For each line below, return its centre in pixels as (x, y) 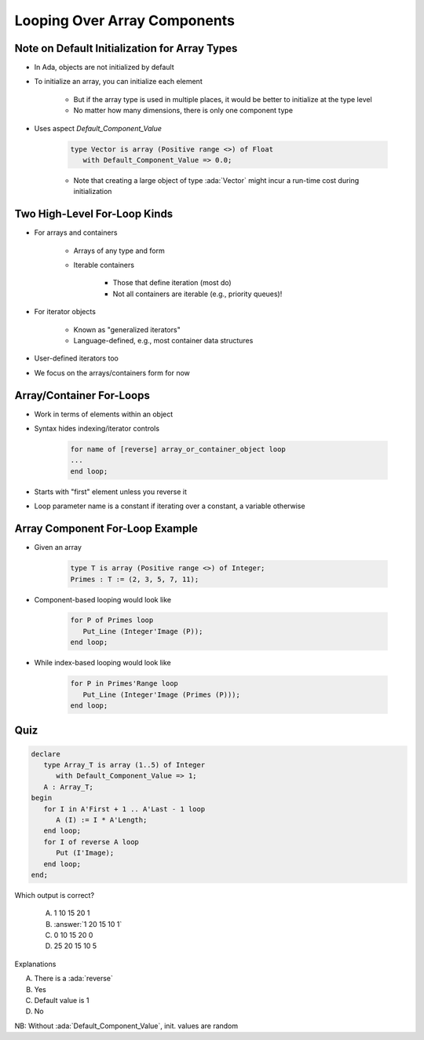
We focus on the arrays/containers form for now (112, 372)
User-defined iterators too (77, 358)
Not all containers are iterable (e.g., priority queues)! (197, 294)
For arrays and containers (76, 233)
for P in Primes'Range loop (124, 684)
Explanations (35, 964)
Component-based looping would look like (103, 599)
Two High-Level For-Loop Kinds (94, 214)
